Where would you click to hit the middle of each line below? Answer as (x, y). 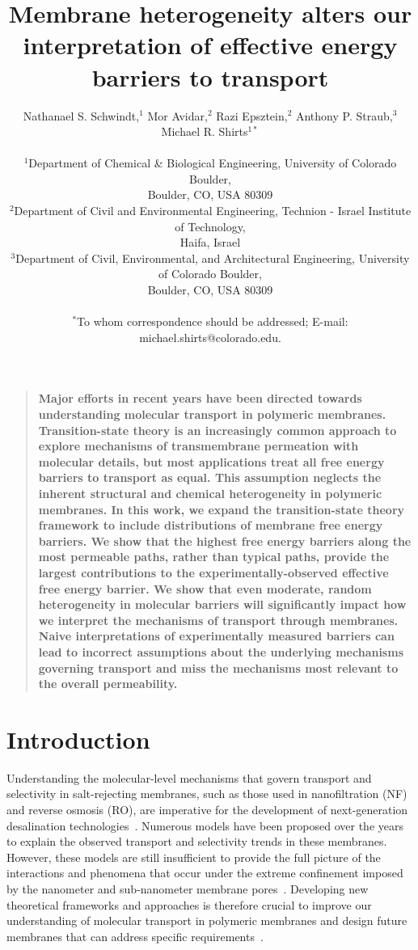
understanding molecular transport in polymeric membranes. (212, 414)
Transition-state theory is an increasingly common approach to (217, 430)
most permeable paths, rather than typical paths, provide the (214, 557)
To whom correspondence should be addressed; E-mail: (213, 321)
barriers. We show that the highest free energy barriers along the (225, 540)
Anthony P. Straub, (344, 115)
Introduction (78, 739)
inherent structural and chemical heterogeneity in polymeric (210, 493)
